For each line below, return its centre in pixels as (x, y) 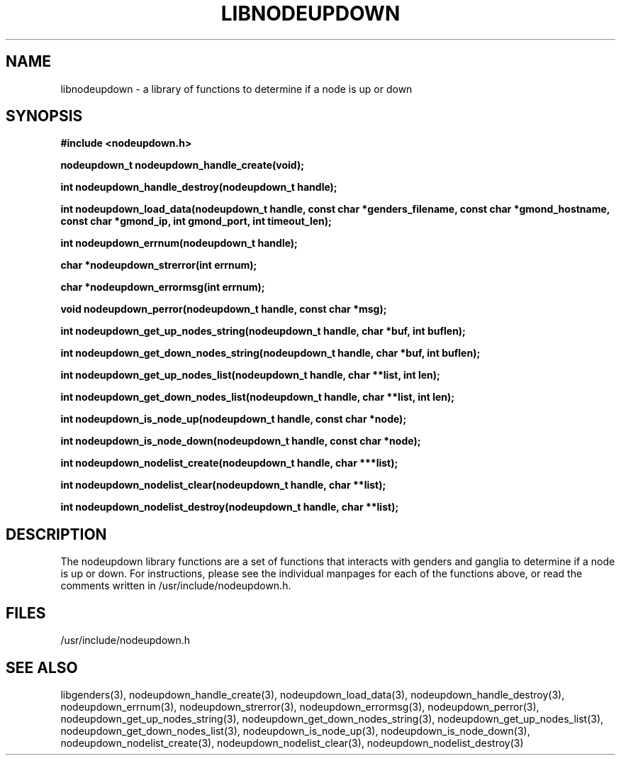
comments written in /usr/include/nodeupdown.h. (176, 586)
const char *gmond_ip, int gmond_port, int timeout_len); (196, 221)
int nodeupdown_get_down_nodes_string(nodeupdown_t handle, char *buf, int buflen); (270, 353)
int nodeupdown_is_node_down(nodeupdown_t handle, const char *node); (241, 441)
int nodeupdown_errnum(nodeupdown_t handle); (179, 243)
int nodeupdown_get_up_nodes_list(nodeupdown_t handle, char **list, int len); (250, 375)
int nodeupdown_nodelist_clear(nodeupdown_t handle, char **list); (223, 485)
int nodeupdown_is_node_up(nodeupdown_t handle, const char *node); (234, 419)
